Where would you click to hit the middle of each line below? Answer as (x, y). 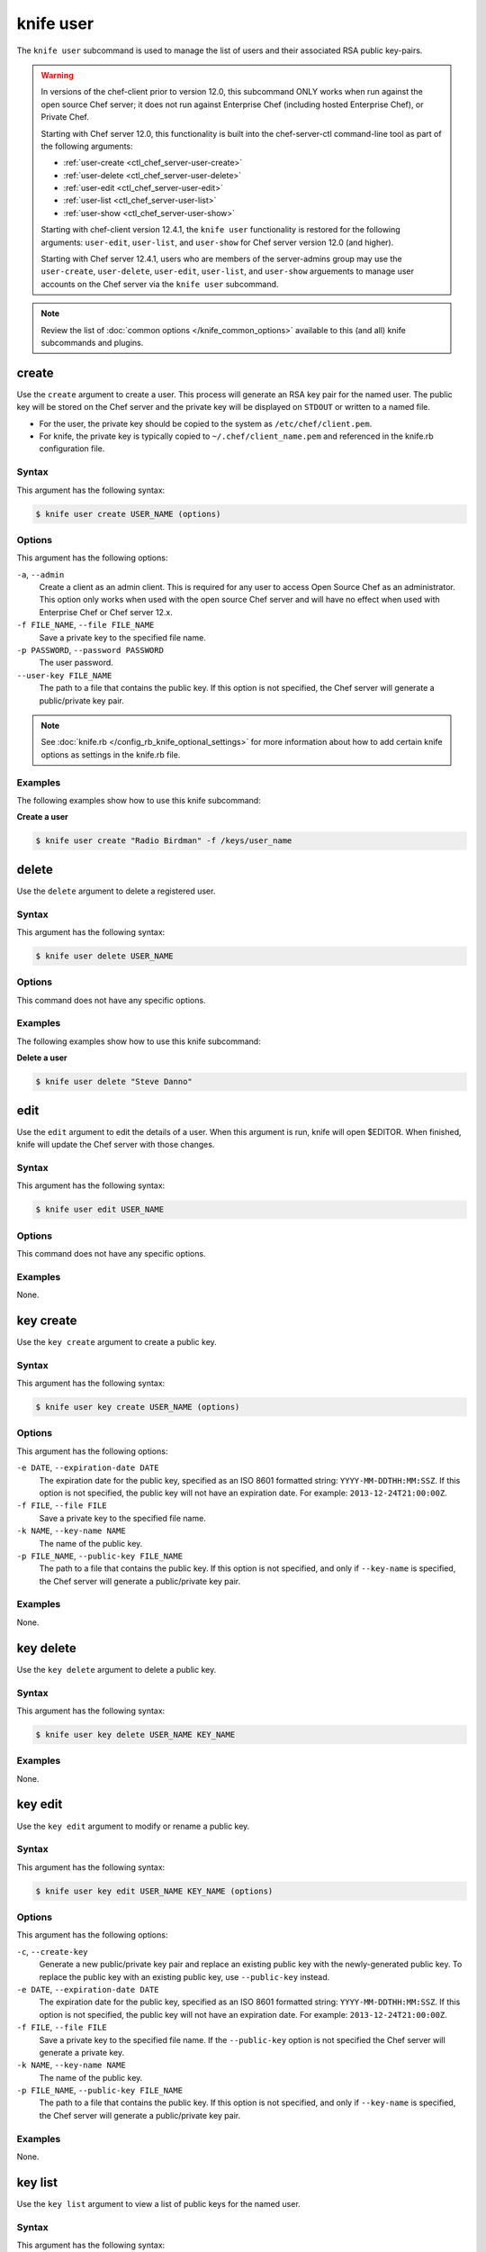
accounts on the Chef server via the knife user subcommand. (160, 284)
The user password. (76, 663)
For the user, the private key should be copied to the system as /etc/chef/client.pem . (206, 423)
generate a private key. (82, 2052)
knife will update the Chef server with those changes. (116, 1145)
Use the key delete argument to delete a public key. (117, 1669)
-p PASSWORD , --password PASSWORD (90, 650)
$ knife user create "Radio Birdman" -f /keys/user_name (164, 841)
